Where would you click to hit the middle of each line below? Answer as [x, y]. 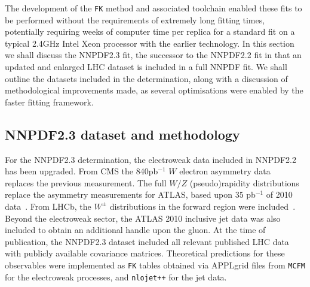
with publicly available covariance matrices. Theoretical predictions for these [145, 253]
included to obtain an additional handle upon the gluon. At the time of [135, 230]
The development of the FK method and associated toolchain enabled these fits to [154, 8]
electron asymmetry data [225, 171]
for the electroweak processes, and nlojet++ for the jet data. [116, 277]
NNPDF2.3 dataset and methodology [122, 134]
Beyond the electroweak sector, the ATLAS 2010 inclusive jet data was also [143, 218]
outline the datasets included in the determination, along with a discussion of [146, 78]
